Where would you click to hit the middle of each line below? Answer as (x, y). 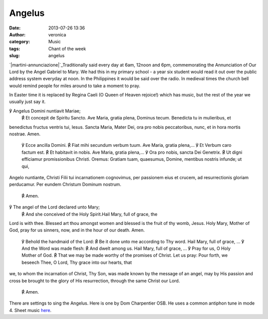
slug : (14, 56)
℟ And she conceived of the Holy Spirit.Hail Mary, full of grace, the (90, 214)
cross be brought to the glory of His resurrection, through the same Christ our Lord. (95, 281)
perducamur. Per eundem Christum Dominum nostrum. (65, 185)
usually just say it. (27, 102)
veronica (57, 34)
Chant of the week (67, 49)
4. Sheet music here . (30, 310)
